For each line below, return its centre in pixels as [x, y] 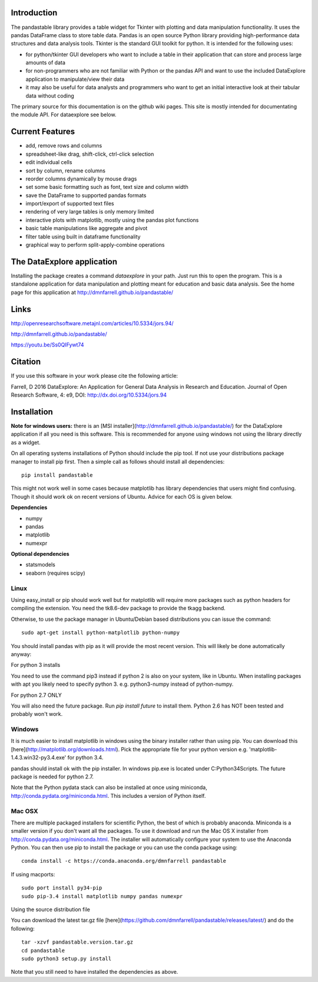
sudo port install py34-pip [62, 888]
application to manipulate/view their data [75, 79]
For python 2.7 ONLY [36, 695]
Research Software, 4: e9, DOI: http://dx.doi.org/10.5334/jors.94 [89, 395]
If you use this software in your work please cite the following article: [95, 376]
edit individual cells [49, 162]
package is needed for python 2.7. [52, 777]
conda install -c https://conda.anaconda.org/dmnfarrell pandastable [124, 861]
